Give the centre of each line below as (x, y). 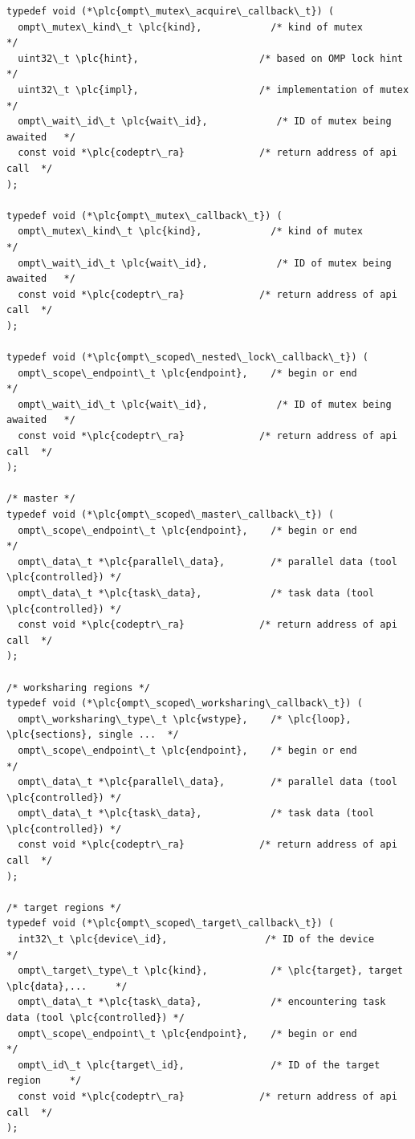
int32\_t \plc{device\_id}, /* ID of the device (196, 940)
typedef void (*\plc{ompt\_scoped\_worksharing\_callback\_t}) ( (185, 704)
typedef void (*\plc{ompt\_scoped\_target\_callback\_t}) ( (171, 923)
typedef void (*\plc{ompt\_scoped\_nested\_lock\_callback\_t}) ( (188, 358)
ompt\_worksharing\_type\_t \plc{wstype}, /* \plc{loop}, (185, 719)
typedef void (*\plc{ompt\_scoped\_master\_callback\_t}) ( (171, 515)
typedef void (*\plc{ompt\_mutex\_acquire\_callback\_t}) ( (171, 11)
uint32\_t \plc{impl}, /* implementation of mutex (214, 89)
